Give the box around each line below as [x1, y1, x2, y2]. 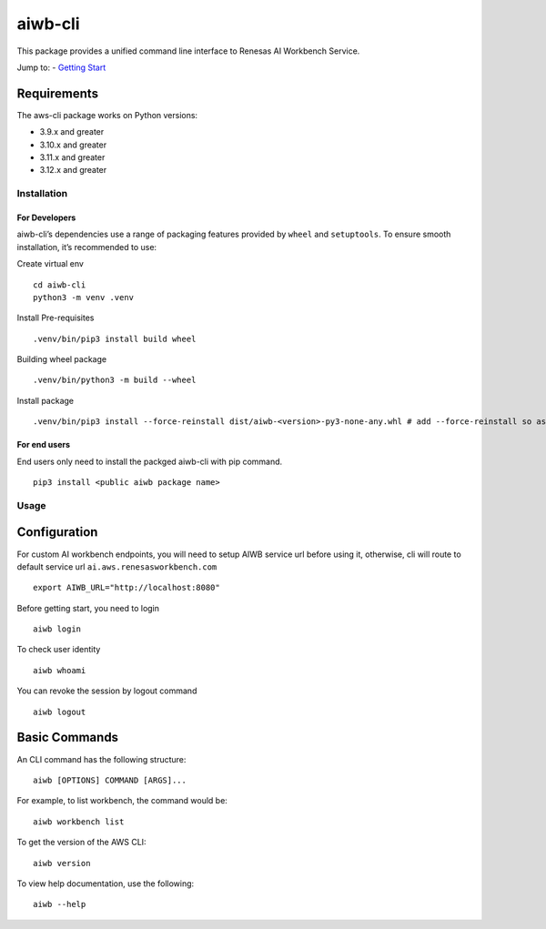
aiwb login [33, 624, 82, 634]
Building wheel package [16, 354, 107, 365]
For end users [16, 439, 71, 450]
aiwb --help [33, 899, 86, 910]
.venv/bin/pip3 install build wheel [33, 333, 197, 344]
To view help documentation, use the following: [16, 878, 195, 889]
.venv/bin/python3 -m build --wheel [33, 375, 197, 386]
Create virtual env [16, 258, 84, 269]
